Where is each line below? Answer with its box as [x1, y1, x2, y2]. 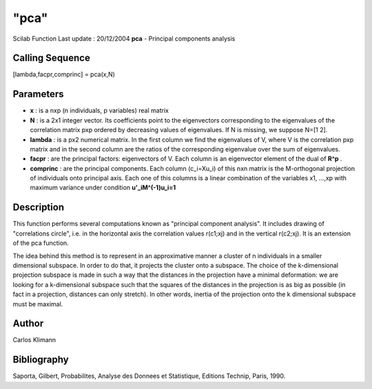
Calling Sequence [12, 52, 91, 64]
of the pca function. [12, 239, 69, 247]
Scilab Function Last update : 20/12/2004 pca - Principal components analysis [12, 34, 236, 43]
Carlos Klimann [12, 336, 56, 344]
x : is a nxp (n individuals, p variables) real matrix [30, 107, 169, 115]
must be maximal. [12, 299, 63, 308]
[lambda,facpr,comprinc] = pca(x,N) [12, 70, 115, 78]
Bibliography [12, 354, 69, 366]
